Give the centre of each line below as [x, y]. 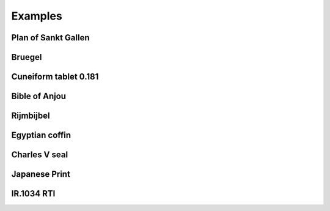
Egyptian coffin [41, 135]
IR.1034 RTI [33, 194]
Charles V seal [40, 155]
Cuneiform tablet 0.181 [55, 77]
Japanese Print [41, 174]
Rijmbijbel [31, 116]
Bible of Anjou [39, 96]
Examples [37, 16]
